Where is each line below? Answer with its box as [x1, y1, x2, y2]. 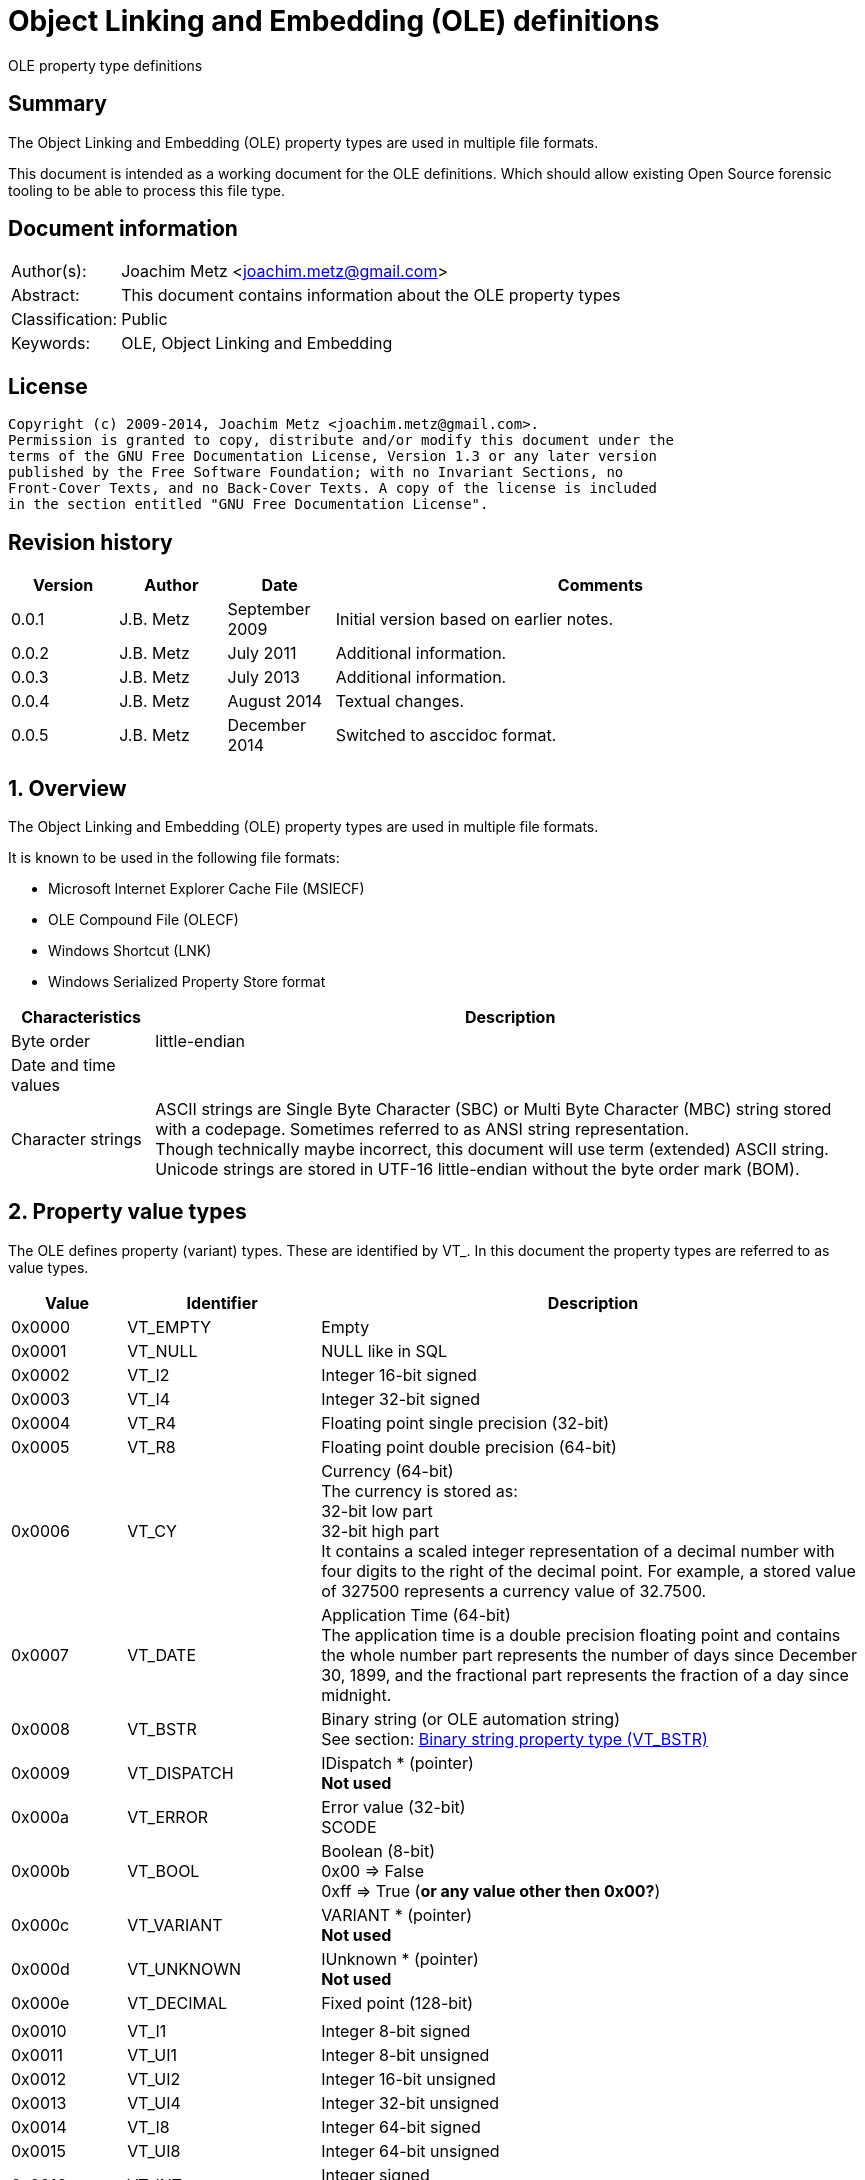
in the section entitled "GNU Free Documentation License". [8, 496, 489, 513]
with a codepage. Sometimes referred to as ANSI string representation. [155, 1118, 690, 1139]
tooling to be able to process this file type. [8, 181, 285, 199]
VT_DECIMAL [127, 1992, 228, 2013]
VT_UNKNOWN [127, 1958, 242, 1979]
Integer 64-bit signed [321, 2116, 481, 2137]
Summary [8, 91, 107, 117]
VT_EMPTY [127, 1316, 212, 1337]
